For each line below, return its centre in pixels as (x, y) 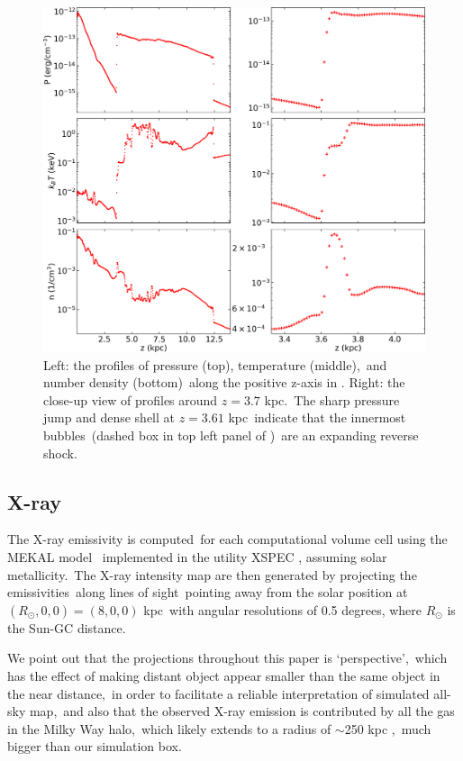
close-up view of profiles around (131, 399)
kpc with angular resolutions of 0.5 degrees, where (283, 609)
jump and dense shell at (109, 417)
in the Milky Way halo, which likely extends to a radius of (169, 728)
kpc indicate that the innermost (317, 417)
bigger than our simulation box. (95, 746)
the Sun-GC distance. (67, 627)
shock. (60, 453)
